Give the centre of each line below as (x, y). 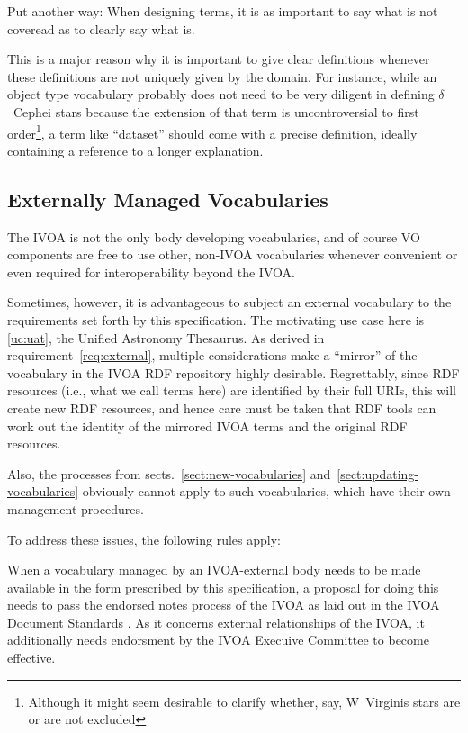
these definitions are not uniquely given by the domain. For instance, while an (222, 76)
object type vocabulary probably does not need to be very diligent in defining (221, 94)
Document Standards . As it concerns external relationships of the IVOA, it (216, 622)
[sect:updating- (378, 473)
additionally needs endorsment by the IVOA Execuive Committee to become (218, 640)
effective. (31, 658)
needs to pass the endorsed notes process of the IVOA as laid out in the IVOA (224, 605)
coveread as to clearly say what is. (101, 28)
